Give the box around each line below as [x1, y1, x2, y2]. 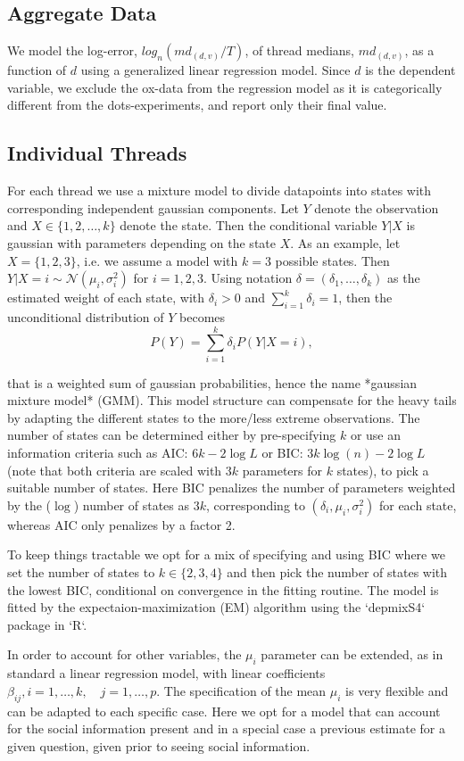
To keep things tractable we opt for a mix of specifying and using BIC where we [7, 545, 445, 564]
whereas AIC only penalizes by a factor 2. [7, 515, 236, 534]
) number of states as [73, 495, 190, 514]
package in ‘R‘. [7, 615, 87, 633]
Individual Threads [7, 139, 187, 167]
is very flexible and [345, 681, 449, 699]
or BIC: [261, 443, 303, 462]
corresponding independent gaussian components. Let [7, 198, 299, 217]
